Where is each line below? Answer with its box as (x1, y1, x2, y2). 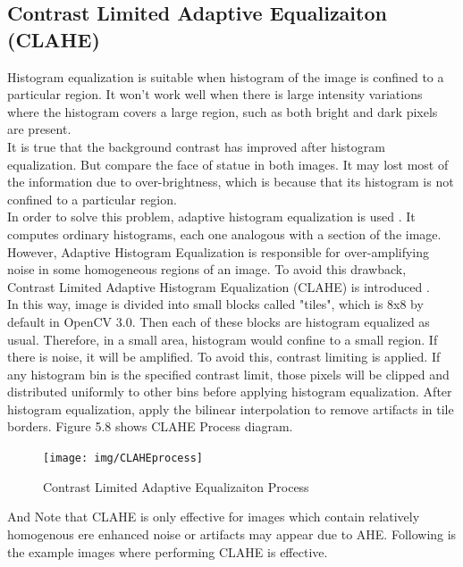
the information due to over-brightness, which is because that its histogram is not (7, 172, 454, 191)
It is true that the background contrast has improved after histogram (7, 137, 385, 155)
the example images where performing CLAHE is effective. (7, 542, 328, 561)
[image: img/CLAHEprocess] (43, 452, 203, 465)
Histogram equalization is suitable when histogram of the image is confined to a (7, 67, 444, 86)
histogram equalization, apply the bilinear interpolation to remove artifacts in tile (7, 399, 454, 418)
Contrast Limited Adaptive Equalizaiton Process (43, 477, 309, 496)
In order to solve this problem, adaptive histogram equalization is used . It (7, 207, 416, 226)
